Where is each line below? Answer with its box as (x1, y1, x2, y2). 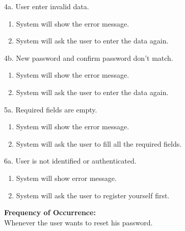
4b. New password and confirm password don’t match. (4, 52, 173, 63)
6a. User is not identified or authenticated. (4, 155, 137, 166)
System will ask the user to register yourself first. (16, 190, 170, 200)
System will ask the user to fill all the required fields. (16, 138, 182, 149)
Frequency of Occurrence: (4, 207, 96, 218)
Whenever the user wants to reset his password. (4, 217, 153, 227)
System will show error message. (16, 172, 117, 183)
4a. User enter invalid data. (4, 1, 89, 11)
